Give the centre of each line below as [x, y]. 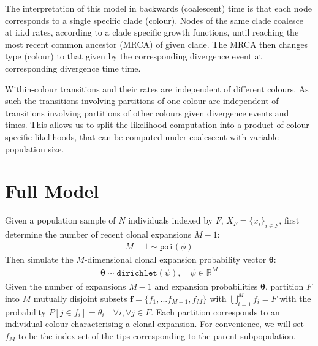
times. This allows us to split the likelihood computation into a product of [144, 125]
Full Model [52, 191]
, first [289, 220]
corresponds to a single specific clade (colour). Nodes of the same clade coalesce [154, 20]
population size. [35, 149]
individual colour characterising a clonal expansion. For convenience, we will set [154, 324]
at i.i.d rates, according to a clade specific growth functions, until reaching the [152, 32]
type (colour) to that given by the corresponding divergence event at [134, 56]
